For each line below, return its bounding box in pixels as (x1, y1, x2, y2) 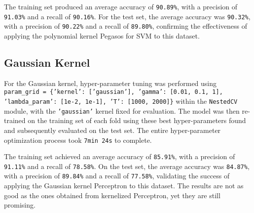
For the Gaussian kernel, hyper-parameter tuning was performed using (4, 78, 217, 88)
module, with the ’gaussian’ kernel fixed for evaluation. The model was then (4, 105, 240, 116)
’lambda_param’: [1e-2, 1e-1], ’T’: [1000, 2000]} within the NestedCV (4, 96, 238, 106)
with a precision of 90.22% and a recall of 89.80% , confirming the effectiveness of (4, 21, 248, 31)
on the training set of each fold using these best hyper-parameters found (28, 115, 246, 126)
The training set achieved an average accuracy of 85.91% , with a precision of (4, 151, 235, 162)
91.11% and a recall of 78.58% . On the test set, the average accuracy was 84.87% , (4, 161, 250, 171)
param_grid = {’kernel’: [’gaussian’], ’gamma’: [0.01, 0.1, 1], (4, 88, 223, 96)
